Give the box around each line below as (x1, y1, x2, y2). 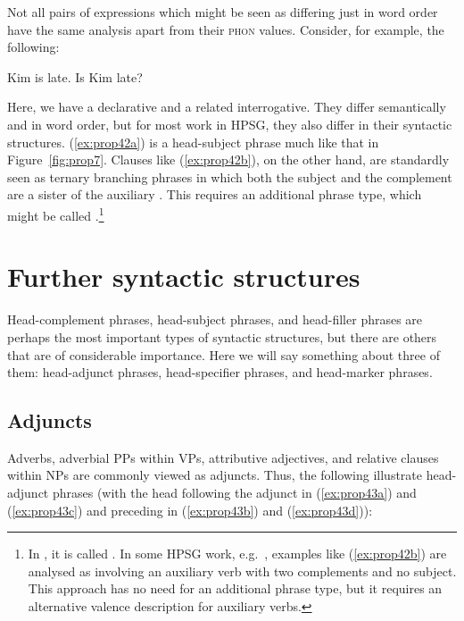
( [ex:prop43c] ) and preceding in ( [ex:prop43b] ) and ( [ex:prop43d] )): (7, 500, 373, 519)
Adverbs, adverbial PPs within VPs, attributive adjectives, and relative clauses (7, 448, 439, 466)
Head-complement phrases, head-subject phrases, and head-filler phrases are (7, 310, 423, 329)
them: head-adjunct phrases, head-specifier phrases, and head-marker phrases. (7, 363, 433, 382)
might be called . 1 (7, 203, 104, 224)
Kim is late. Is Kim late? (7, 67, 143, 86)
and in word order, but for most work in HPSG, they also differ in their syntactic (7, 114, 452, 133)
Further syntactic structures (7, 258, 360, 295)
